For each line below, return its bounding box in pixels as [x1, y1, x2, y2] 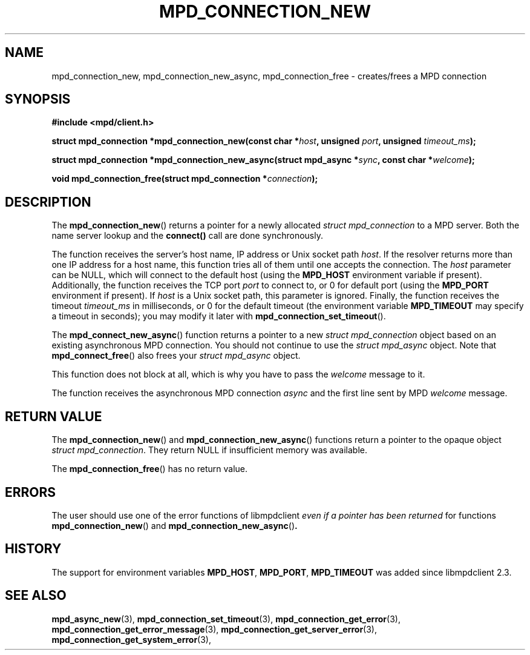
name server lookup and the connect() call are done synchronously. [51, 230, 323, 241]
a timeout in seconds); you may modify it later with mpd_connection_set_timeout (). [51, 311, 386, 322]
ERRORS [5, 484, 56, 500]
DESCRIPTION [5, 194, 91, 210]
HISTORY [5, 541, 62, 557]
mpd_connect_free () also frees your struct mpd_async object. [51, 350, 301, 361]
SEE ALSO [5, 588, 67, 603]
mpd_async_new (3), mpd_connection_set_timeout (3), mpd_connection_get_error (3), [51, 613, 401, 624]
